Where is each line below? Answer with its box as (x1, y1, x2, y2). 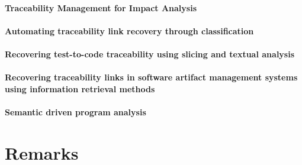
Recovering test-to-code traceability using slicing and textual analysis (5, 47, 295, 60)
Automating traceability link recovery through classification (5, 24, 254, 37)
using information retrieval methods (5, 82, 155, 95)
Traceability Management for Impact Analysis (5, 1, 197, 14)
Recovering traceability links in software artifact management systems (5, 71, 298, 83)
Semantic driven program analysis (5, 105, 146, 118)
